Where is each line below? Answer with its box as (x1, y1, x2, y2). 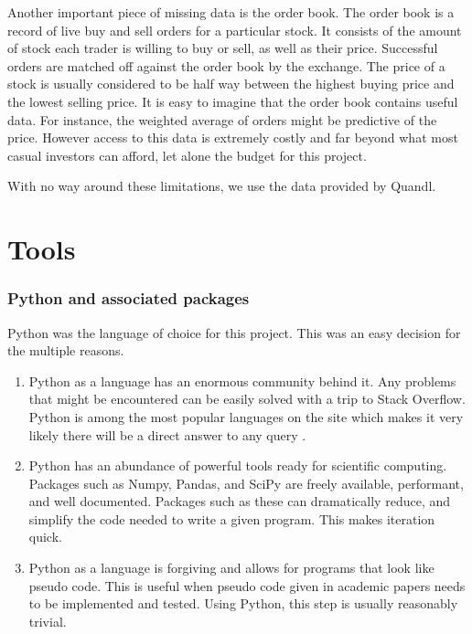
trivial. (28, 611, 67, 630)
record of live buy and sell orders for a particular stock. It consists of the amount (7, 20, 462, 39)
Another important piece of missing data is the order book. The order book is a (7, 3, 455, 21)
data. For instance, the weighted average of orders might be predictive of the (7, 110, 437, 129)
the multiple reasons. (7, 341, 124, 360)
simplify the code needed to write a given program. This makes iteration (28, 509, 435, 528)
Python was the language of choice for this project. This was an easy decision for (7, 322, 461, 342)
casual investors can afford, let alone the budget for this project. (7, 145, 367, 164)
